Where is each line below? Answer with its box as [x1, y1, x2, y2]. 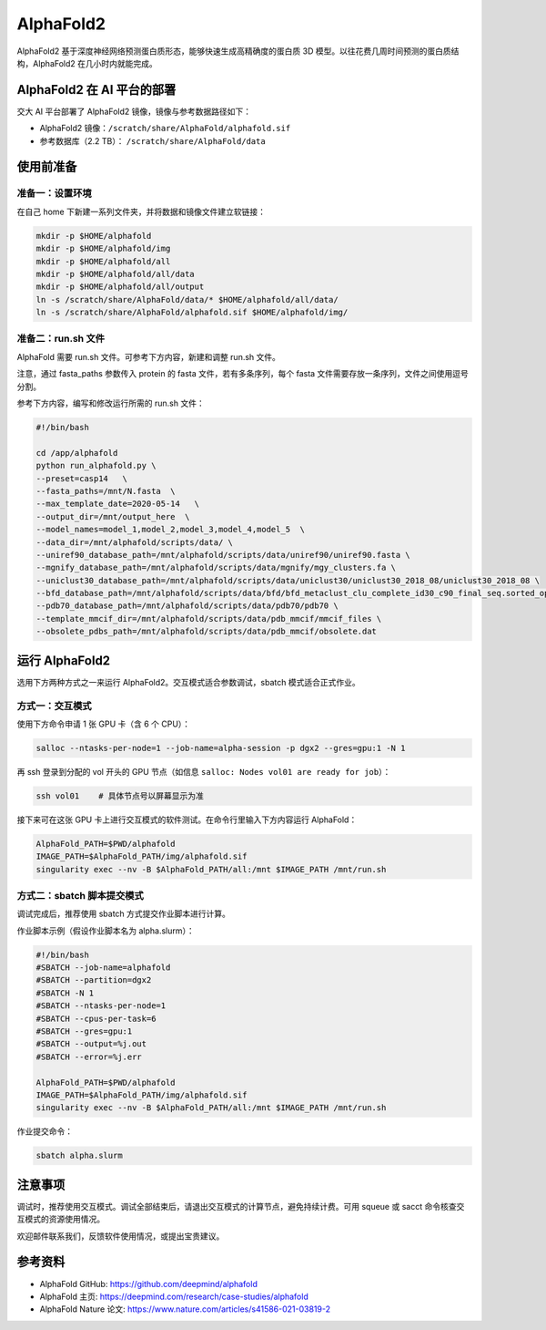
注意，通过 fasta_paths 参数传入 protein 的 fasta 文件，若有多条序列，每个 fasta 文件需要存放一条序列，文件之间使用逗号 [16, 368, 469, 379]
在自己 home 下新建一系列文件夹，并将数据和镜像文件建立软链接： [16, 206, 266, 217]
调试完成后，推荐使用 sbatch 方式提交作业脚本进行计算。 [16, 908, 231, 920]
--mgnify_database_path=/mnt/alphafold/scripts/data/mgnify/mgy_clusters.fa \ [35, 562, 396, 573]
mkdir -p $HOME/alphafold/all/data [35, 269, 195, 279]
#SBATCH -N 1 [35, 987, 95, 998]
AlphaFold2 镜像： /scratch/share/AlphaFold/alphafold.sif [39, 123, 291, 134]
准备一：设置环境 [16, 187, 92, 200]
